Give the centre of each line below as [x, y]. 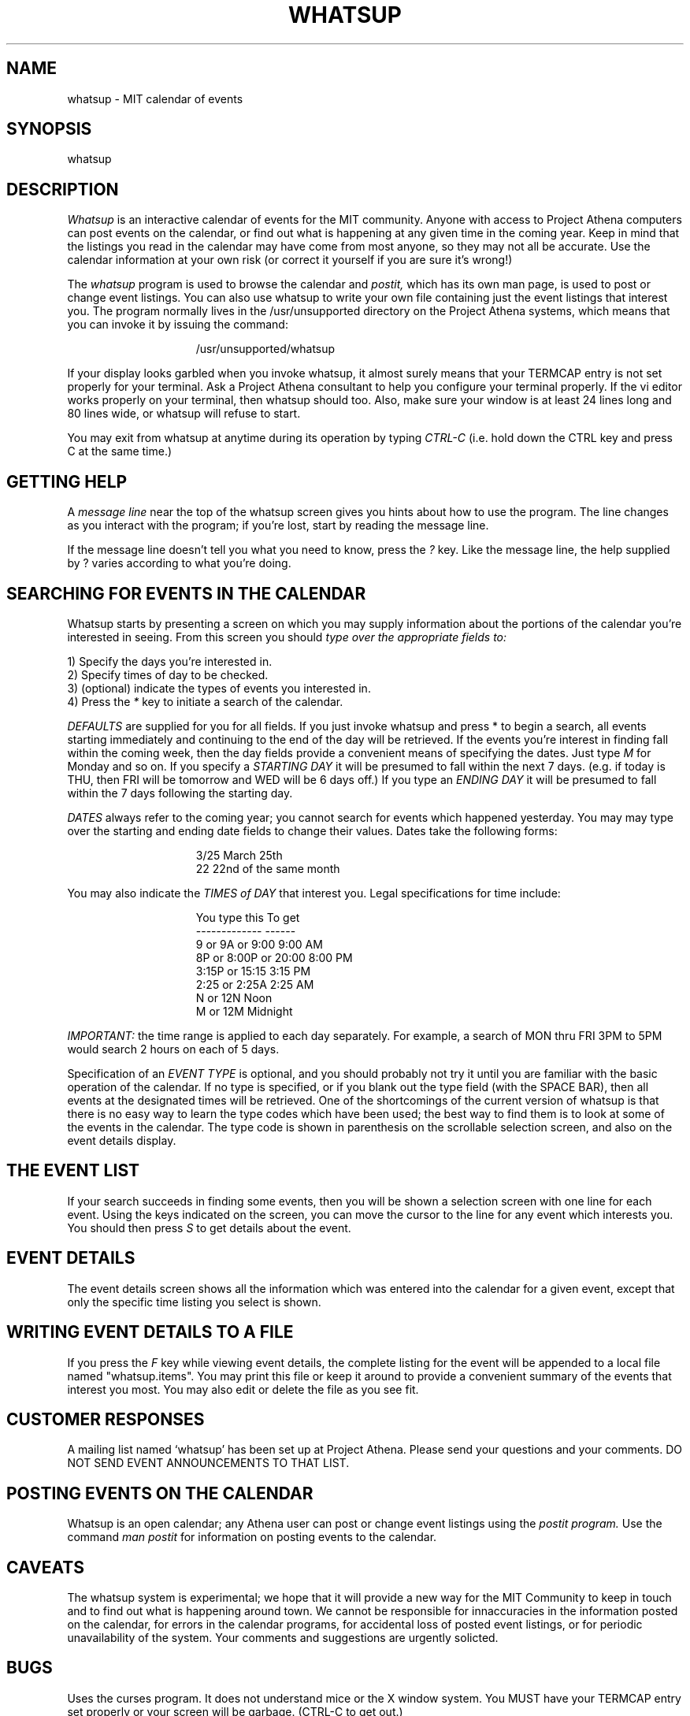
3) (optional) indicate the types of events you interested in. [219, 688]
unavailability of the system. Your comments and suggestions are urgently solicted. [283, 1638]
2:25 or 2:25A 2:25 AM [255, 984]
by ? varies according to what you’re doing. [179, 563]
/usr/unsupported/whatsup [265, 349]
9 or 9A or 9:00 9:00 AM [259, 944]
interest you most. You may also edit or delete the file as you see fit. [243, 1389]
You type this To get [248, 917]
